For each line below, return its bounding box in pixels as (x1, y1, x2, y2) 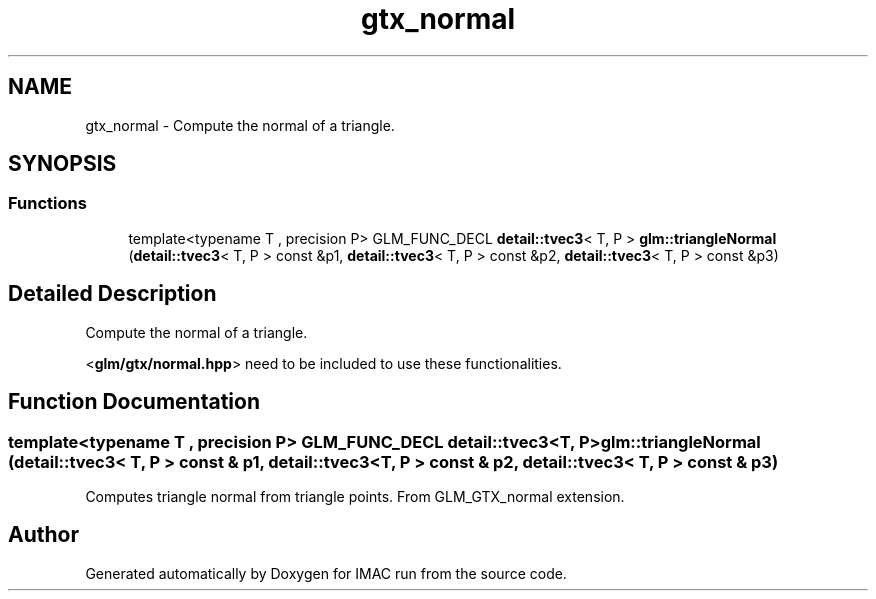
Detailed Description (8, 281, 217, 307)
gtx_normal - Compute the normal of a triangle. (85, 116, 395, 134)
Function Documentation (8, 389, 260, 415)
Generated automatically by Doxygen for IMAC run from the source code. (85, 564, 567, 582)
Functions (8, 193, 87, 214)
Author (8, 522, 79, 548)
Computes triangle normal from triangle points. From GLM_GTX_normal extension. (85, 487, 625, 505)
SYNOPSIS (8, 151, 117, 177)
